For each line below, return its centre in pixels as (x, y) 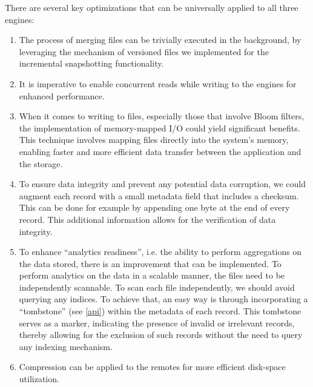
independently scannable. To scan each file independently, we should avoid (157, 287)
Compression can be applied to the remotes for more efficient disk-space (152, 367)
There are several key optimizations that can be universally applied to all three (152, 7)
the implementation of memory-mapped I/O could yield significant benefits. (160, 127)
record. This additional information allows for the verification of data (147, 219)
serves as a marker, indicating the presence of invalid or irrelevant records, (157, 322)
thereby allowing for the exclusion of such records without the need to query (161, 335)
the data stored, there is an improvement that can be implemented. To (150, 263)
